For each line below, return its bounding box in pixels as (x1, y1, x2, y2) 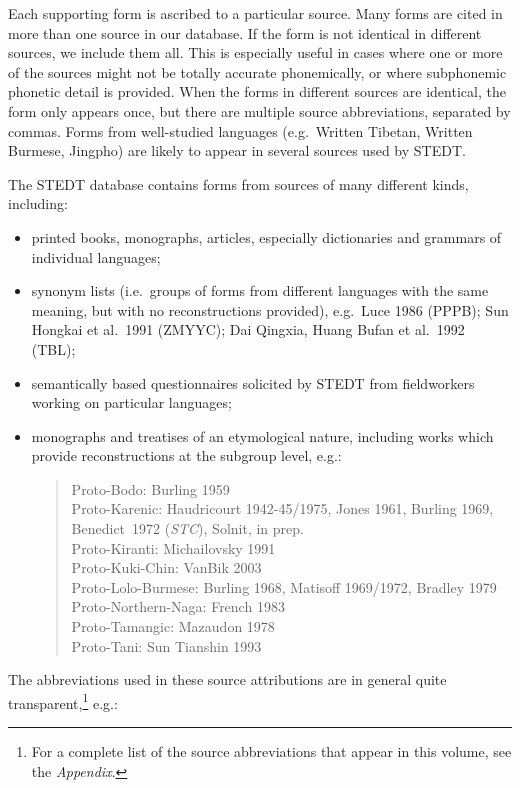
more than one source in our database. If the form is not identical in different (8, 22, 482, 43)
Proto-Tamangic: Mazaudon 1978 (71, 616, 275, 637)
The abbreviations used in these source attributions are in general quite (8, 669, 447, 690)
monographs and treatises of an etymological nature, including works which (31, 425, 494, 446)
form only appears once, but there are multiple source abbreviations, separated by (8, 100, 511, 121)
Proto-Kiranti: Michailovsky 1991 (71, 537, 276, 558)
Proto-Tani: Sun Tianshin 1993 (71, 635, 262, 656)
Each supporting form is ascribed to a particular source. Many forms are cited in (8, 3, 503, 23)
